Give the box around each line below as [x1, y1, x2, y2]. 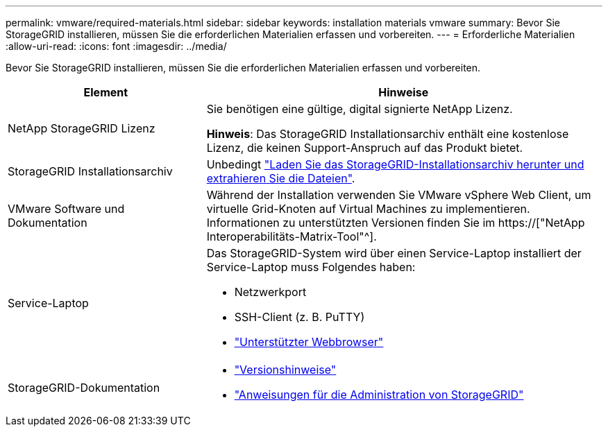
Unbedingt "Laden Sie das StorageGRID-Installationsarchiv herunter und [206, 157, 584, 171]
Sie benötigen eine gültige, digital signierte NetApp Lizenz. [206, 102, 513, 116]
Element [83, 85, 128, 99]
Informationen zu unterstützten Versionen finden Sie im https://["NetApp [206, 216, 585, 230]
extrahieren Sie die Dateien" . [206, 171, 355, 185]
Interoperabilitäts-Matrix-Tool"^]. [206, 230, 377, 243]
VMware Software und [8, 202, 125, 216]
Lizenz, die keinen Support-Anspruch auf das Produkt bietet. [206, 141, 523, 155]
